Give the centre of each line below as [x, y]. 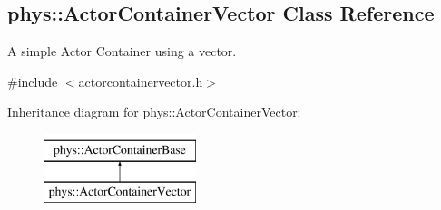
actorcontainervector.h [141, 81]
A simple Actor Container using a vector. [122, 51]
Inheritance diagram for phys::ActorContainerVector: [154, 112]
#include [33, 81]
